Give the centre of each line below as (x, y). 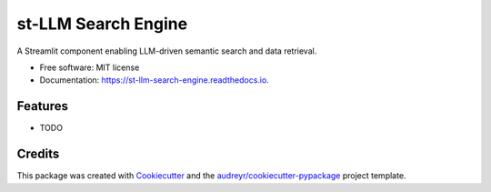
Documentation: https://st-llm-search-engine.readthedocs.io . (155, 80)
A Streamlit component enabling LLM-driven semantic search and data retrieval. (167, 51)
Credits (38, 154)
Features (42, 106)
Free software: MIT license (90, 67)
